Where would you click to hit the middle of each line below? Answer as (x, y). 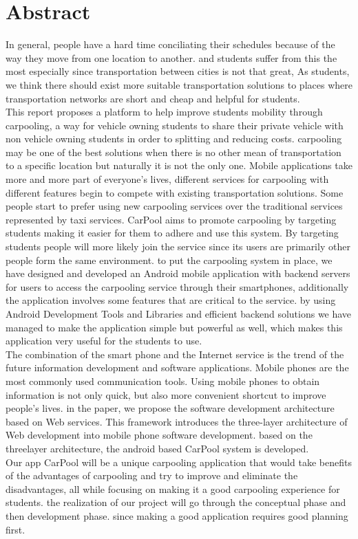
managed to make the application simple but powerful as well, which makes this (174, 327)
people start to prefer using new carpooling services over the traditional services (174, 206)
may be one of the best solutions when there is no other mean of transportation (173, 152)
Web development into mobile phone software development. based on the (159, 435)
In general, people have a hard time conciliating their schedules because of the (170, 44)
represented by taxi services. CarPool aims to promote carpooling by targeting (171, 219)
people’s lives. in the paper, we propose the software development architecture (170, 408)
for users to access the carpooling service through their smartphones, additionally (177, 286)
